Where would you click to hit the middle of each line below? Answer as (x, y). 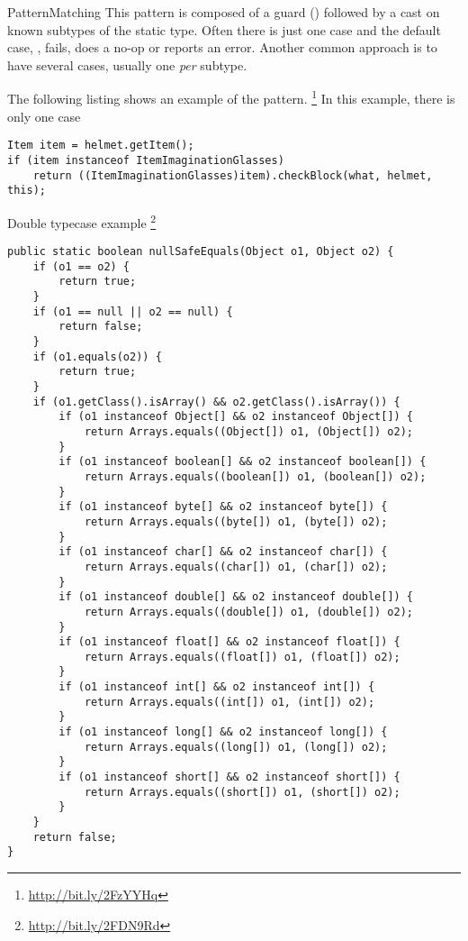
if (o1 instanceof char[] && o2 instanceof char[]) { (223, 552)
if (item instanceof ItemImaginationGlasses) (146, 160)
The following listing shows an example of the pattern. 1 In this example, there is (231, 97)
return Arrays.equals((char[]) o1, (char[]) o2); (236, 566)
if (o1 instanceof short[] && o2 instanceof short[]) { (229, 777)
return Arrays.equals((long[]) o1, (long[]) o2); (236, 747)
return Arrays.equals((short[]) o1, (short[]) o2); (242, 792)
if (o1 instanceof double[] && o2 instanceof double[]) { (236, 597)
